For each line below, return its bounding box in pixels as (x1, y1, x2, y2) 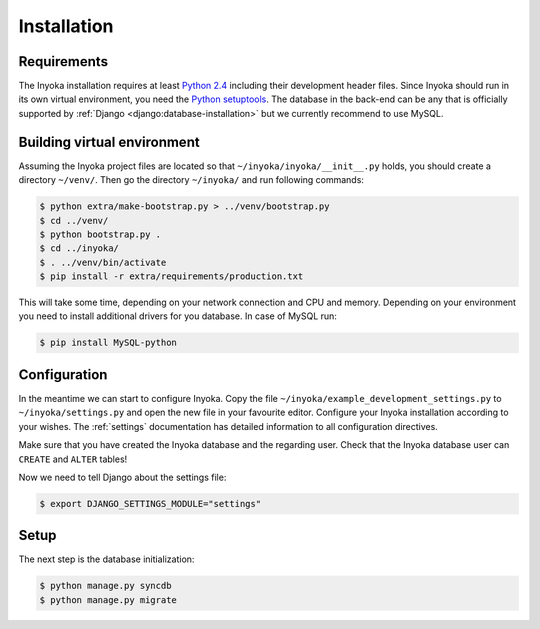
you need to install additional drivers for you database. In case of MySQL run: (18, 310, 337, 322)
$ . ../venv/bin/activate (39, 256, 167, 268)
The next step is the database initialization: (18, 553, 195, 565)
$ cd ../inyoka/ (39, 243, 120, 254)
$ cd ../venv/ (39, 215, 109, 226)
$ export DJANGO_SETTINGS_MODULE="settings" (39, 498, 262, 509)
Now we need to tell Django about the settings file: (18, 471, 227, 483)
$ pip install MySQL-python (39, 337, 177, 349)
